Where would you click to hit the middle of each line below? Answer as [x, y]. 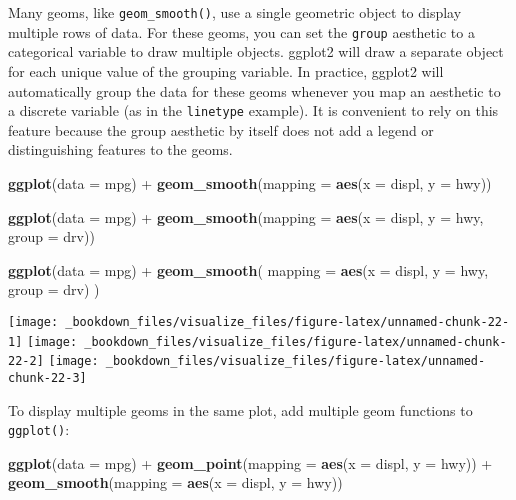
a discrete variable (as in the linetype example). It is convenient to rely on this [253, 110]
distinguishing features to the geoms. [120, 149]
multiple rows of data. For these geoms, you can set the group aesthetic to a [241, 31]
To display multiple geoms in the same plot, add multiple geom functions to [240, 409]
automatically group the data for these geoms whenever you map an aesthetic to [254, 90]
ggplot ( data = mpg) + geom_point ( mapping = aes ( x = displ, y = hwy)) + [250, 462]
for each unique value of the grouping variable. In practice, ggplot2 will [226, 70]
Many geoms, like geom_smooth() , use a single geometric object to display [235, 12]
